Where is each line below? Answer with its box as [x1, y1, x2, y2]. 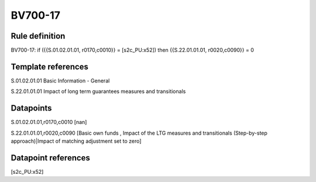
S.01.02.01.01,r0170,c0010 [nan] [11, 119, 87, 126]
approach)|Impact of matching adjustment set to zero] [11, 138, 142, 145]
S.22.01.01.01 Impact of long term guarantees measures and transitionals [11, 88, 186, 95]
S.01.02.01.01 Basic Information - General [11, 77, 110, 84]
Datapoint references [11, 153, 91, 163]
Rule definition [11, 31, 66, 41]
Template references [11, 61, 89, 71]
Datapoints [11, 103, 52, 114]
